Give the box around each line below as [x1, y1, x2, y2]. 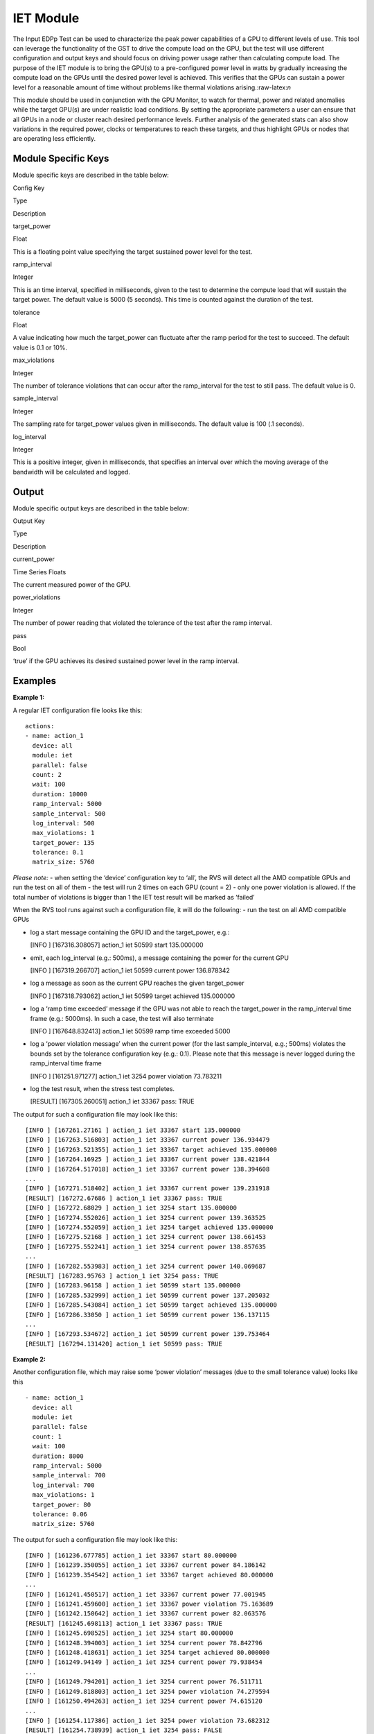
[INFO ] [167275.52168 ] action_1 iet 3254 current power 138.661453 [25, 1233, 267, 1241]
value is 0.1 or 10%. [12, 343, 67, 352]
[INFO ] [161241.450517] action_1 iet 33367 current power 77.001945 [25, 1590, 267, 1598]
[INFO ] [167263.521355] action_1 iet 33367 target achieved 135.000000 [25, 1145, 277, 1153]
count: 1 [32, 1432, 62, 1441]
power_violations [12, 593, 61, 601]
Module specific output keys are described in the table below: [12, 504, 190, 513]
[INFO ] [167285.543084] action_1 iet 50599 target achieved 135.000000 [25, 1301, 277, 1309]
